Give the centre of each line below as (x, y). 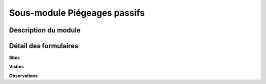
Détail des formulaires (44, 46)
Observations (23, 76)
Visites (17, 67)
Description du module (45, 30)
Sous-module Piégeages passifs (77, 13)
